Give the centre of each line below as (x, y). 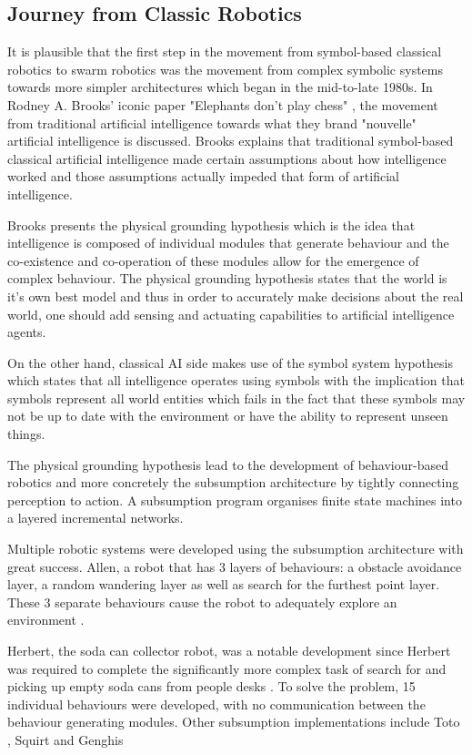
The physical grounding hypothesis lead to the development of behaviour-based (228, 464)
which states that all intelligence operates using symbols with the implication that (236, 380)
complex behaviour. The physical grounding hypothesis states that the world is (227, 278)
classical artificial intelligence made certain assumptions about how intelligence (227, 158)
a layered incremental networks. (95, 518)
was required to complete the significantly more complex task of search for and (227, 668)
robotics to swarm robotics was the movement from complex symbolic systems (226, 69)
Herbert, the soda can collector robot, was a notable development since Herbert (229, 651)
